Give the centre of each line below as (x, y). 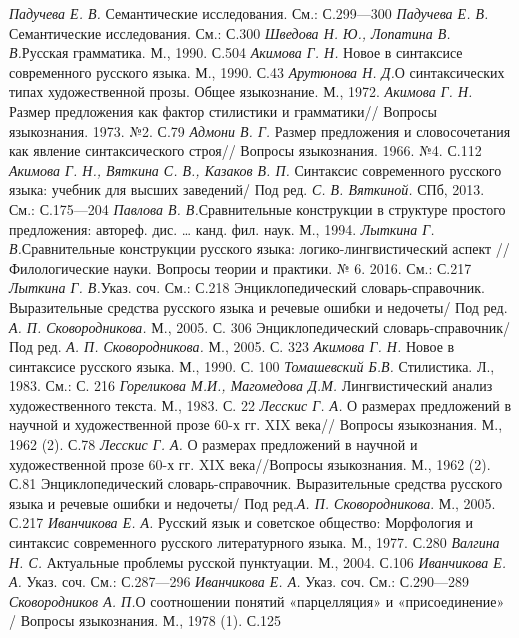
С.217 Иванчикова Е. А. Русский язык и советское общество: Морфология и (241, 522)
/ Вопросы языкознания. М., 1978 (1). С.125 (145, 620)
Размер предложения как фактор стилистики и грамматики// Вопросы (223, 110)
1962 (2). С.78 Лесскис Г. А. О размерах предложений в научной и (213, 444)
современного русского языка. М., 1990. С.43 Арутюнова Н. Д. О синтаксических (257, 71)
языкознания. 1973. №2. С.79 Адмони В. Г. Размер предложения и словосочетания (260, 130)
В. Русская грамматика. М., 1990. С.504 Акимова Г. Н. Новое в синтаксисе (236, 52)
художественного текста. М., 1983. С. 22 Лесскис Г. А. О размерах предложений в (260, 404)
